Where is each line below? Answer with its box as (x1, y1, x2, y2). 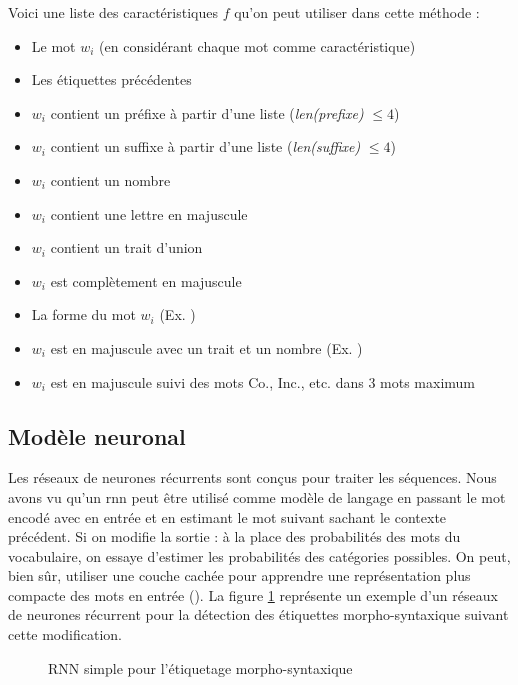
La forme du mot (31, 304, 136, 325)
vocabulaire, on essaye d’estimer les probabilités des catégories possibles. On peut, (8, 545, 511, 566)
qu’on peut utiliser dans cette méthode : (234, 2, 480, 22)
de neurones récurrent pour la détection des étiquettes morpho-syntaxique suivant (8, 604, 509, 625)
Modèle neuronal (8, 420, 186, 451)
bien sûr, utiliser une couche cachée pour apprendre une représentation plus (8, 565, 471, 586)
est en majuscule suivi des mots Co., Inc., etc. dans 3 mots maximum (50, 371, 476, 392)
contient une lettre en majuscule (50, 203, 248, 224)
